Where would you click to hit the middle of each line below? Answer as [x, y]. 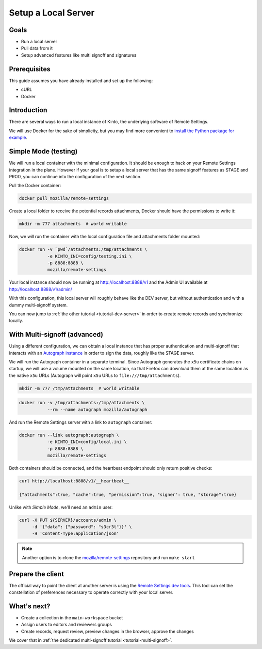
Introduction [28, 110]
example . [18, 137]
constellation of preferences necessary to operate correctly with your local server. [91, 592]
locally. [16, 321]
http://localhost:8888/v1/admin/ [41, 289]
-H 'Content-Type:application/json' [75, 534]
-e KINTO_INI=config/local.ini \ [87, 442]
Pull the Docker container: [35, 186]
